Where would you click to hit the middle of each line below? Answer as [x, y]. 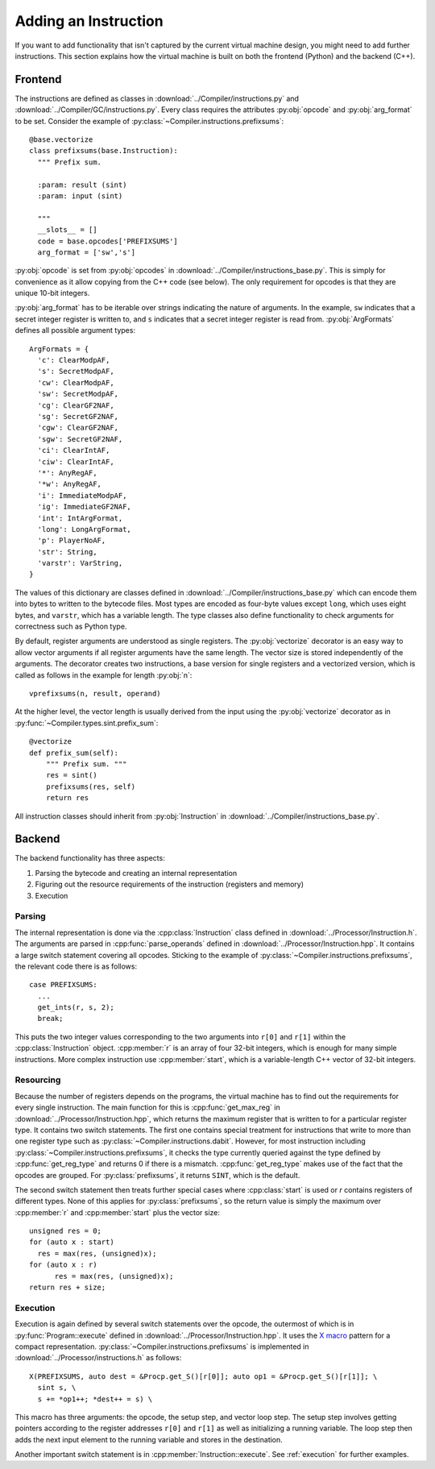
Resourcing [38, 1080]
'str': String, [67, 552]
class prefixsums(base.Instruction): [104, 151]
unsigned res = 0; [66, 1231]
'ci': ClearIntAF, [74, 450]
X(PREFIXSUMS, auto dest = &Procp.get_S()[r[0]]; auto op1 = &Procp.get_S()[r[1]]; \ [203, 1376]
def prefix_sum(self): [74, 753]
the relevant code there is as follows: [76, 966]
